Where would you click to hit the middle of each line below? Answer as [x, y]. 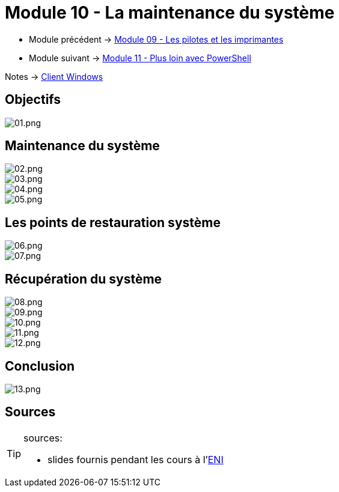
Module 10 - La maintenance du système [170, 13]
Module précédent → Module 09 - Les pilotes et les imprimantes [156, 39]
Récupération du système [84, 279]
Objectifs [33, 100]
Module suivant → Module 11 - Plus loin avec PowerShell [140, 58]
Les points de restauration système [113, 222]
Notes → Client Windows [54, 76]
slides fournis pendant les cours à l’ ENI [136, 459]
